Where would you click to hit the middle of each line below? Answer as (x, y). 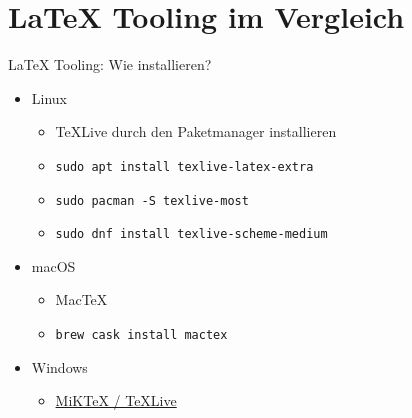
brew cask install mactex (141, 335)
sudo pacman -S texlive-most (152, 200)
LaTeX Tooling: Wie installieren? (110, 64)
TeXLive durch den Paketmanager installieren (196, 131)
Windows (59, 366)
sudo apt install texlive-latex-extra (184, 166)
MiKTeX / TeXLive (116, 400)
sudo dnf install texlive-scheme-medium (191, 234)
